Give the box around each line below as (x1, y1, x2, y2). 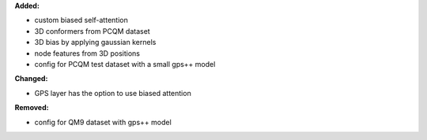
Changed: (14, 74, 48, 83)
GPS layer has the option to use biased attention (34, 88, 191, 98)
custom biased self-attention (34, 16, 128, 25)
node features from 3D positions (34, 48, 140, 58)
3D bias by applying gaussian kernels (34, 38, 157, 47)
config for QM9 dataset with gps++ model (34, 117, 172, 127)
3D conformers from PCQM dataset (34, 26, 150, 35)
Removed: (14, 103, 49, 112)
